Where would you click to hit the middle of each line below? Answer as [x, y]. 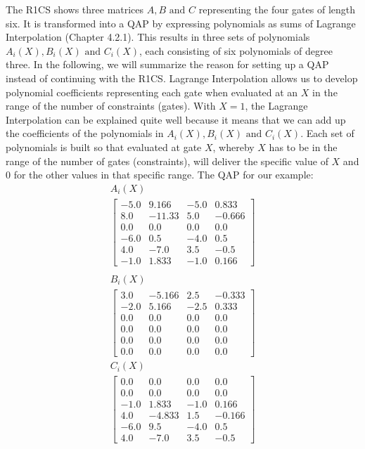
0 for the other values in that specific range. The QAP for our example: [160, 175]
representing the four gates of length [277, 9]
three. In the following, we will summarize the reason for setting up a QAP [167, 64]
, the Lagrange [276, 106]
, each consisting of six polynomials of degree [236, 50]
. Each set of [327, 133]
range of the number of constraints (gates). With [111, 106]
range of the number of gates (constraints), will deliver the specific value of [167, 161]
